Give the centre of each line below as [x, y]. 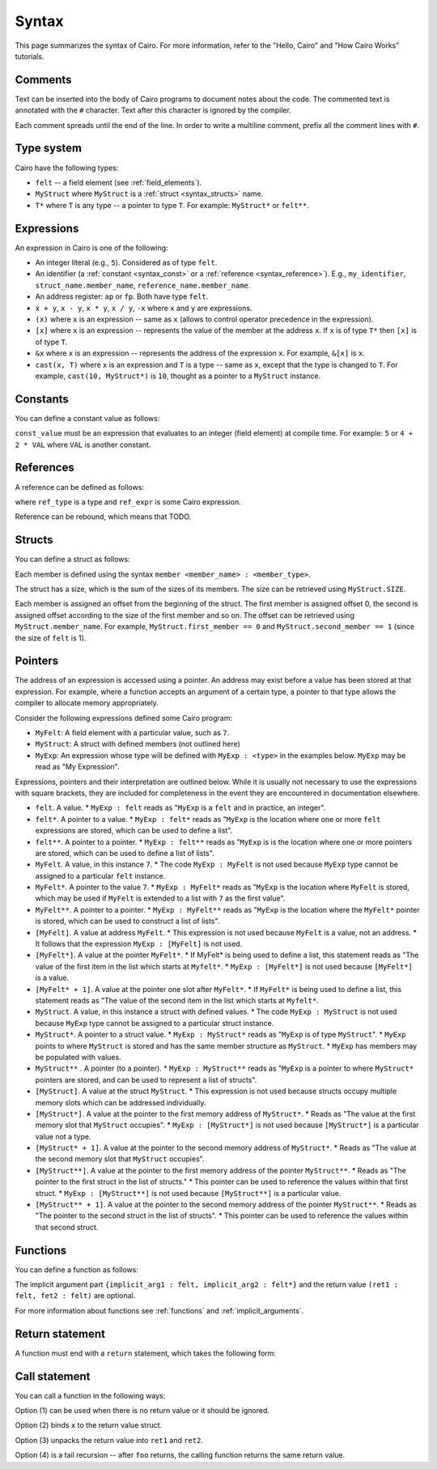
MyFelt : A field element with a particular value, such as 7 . [132, 732]
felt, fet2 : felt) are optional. [75, 1296]
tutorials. [30, 56]
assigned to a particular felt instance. [100, 875]
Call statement [53, 1376]
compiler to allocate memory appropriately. [87, 703]
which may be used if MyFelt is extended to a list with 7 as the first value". [160, 898]
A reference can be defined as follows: [80, 487]
